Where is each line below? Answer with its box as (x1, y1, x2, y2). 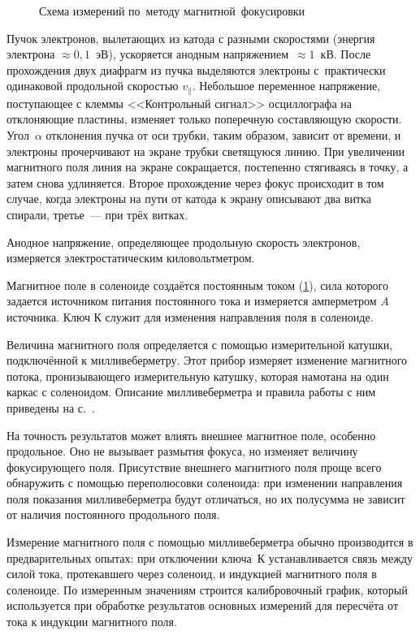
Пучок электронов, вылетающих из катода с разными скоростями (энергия (6, 29, 375, 46)
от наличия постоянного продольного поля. (6, 506, 220, 523)
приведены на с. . (6, 399, 95, 416)
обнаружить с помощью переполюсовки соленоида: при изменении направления (6, 474, 403, 491)
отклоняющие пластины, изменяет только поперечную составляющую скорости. (6, 110, 402, 127)
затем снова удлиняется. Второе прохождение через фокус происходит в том (6, 174, 384, 191)
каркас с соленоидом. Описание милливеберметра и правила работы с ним (6, 383, 376, 400)
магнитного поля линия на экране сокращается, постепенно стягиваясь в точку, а (6, 158, 409, 175)
